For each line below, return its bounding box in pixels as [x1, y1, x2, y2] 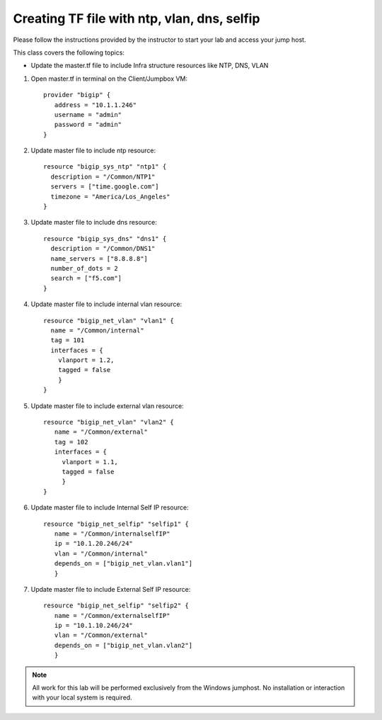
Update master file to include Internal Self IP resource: [30, 503, 189, 512]
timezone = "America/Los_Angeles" [50, 192, 170, 201]
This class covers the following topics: [13, 48, 125, 57]
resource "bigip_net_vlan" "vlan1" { [43, 316, 175, 325]
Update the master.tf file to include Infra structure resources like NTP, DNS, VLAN [30, 61, 269, 70]
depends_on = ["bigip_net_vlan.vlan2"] [54, 641, 193, 649]
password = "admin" [54, 120, 122, 129]
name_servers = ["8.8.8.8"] [50, 254, 149, 262]
